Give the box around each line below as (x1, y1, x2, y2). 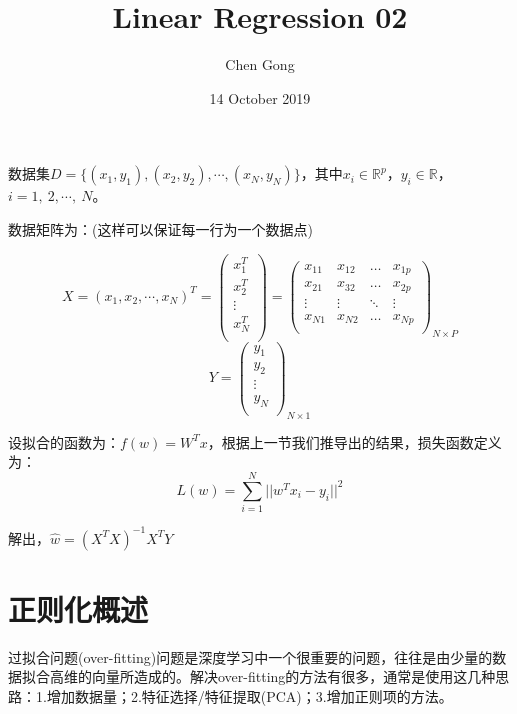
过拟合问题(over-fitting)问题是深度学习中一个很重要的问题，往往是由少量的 (8, 646, 493, 667)
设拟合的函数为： (8, 431, 120, 452)
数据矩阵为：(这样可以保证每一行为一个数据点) (8, 218, 313, 239)
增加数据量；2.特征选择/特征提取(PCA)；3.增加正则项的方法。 (46, 685, 453, 706)
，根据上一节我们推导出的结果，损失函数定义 (207, 431, 502, 452)
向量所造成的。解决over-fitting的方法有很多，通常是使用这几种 (91, 666, 496, 687)
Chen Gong (225, 54, 295, 75)
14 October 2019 (209, 87, 311, 108)
